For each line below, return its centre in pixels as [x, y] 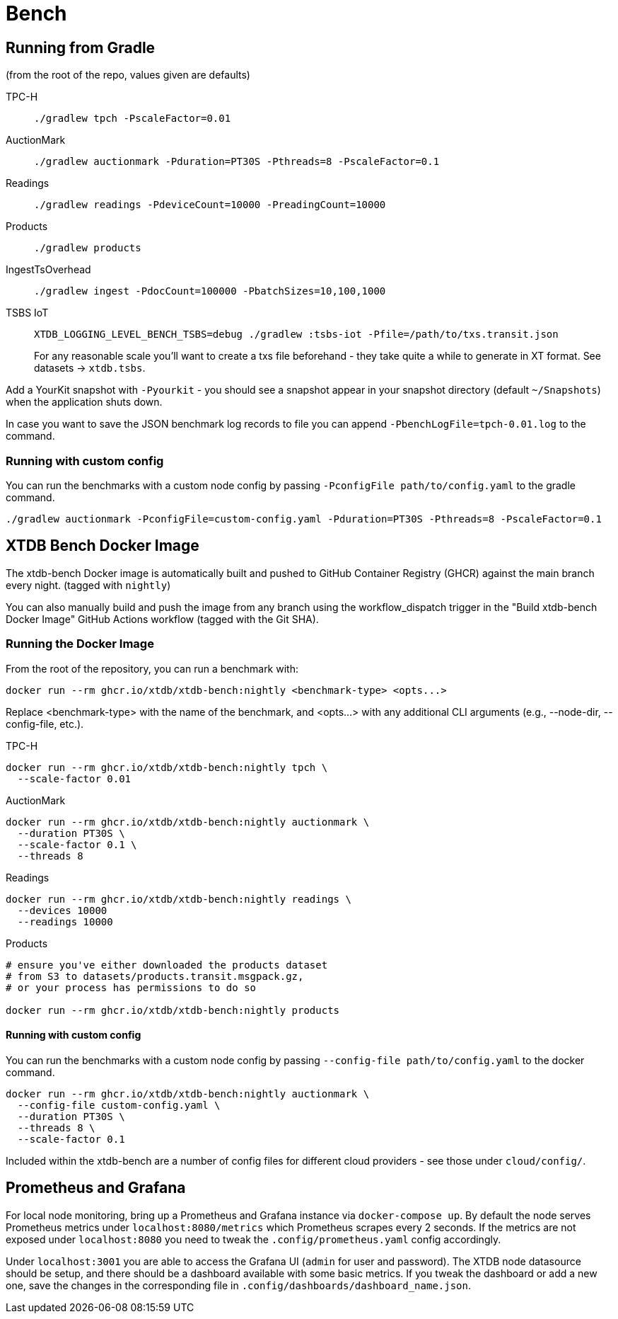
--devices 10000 [62, 910]
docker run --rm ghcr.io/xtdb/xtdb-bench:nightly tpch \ [167, 767]
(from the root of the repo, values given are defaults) [128, 75]
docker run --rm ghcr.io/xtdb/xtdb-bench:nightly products [173, 1010]
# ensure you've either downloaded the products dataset [167, 965]
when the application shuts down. [84, 402]
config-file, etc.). [45, 724]
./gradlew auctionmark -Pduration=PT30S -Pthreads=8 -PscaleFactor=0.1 [237, 162]
